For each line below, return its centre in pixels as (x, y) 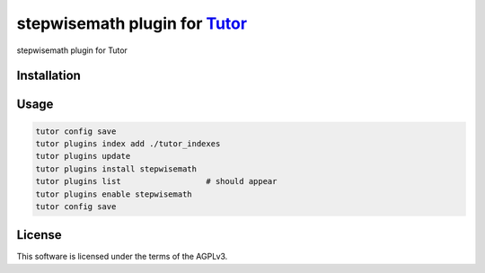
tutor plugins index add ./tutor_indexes (128, 143)
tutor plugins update (83, 156)
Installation (48, 76)
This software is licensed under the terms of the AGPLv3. (122, 257)
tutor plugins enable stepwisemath (114, 194)
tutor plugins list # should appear (156, 181)
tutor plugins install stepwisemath (116, 169)
